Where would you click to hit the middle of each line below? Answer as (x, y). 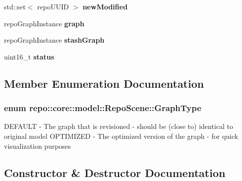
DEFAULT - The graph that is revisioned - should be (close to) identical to (119, 126)
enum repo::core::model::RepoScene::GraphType (103, 108)
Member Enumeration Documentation (104, 83)
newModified (105, 6)
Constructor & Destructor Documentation (115, 172)
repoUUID (53, 6)
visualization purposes (37, 146)
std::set (15, 6)
